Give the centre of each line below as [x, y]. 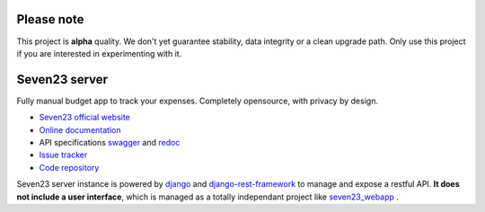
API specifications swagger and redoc [110, 142]
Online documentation [80, 129]
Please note [50, 19]
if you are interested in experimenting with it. [99, 53]
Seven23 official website [84, 118]
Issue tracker [63, 155]
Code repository [69, 167]
